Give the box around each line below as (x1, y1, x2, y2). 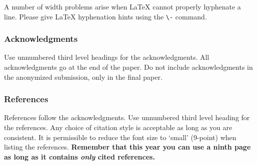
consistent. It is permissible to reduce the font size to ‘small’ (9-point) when (4, 132, 236, 142)
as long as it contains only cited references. (4, 151, 155, 162)
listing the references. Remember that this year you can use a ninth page (4, 142, 251, 152)
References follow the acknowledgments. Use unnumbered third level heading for (4, 112, 250, 123)
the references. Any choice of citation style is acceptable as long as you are (4, 122, 232, 133)
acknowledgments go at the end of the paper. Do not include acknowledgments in (4, 62, 253, 72)
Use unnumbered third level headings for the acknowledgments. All (4, 52, 209, 62)
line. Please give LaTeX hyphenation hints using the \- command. (4, 11, 207, 21)
